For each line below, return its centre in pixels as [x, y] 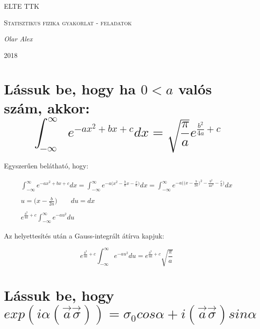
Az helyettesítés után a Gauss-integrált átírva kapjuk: [84, 236]
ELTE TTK [22, 6]
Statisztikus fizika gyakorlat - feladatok [68, 22]
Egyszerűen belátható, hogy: [46, 166]
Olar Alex [18, 39]
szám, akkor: [47, 107]
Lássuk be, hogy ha [70, 88]
